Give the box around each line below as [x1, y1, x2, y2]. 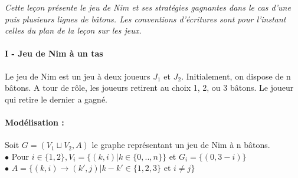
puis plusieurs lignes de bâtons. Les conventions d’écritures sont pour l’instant [5, 12, 286, 25]
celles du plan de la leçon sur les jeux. [5, 24, 142, 37]
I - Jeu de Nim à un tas [5, 47, 103, 60]
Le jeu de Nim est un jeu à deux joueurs [5, 70, 150, 82]
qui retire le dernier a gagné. [5, 93, 107, 105]
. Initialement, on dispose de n [181, 70, 291, 82]
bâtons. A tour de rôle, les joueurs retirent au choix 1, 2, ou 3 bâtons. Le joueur [5, 81, 294, 94]
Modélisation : [5, 116, 64, 128]
